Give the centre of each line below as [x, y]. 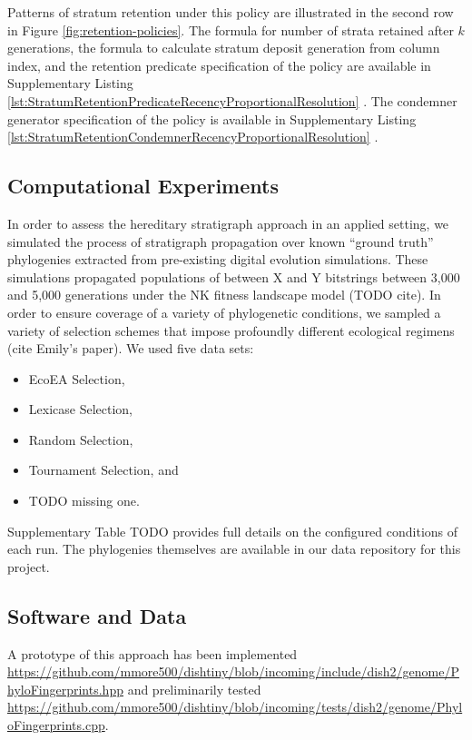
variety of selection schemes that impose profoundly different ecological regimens [231, 330]
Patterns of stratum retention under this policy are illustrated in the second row [231, 12]
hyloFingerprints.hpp [65, 689]
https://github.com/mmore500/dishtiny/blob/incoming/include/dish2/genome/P [233, 671]
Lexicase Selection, [80, 409]
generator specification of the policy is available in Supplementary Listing [212, 118]
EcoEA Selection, [77, 378]
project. [29, 566]
